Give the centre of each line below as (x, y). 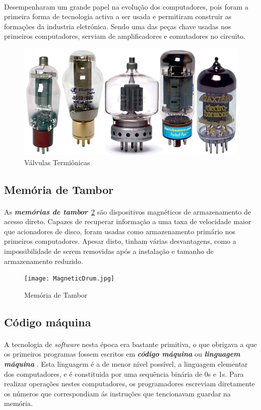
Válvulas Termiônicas (57, 162)
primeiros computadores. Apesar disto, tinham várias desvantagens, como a (120, 241)
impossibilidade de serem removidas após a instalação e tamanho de (109, 251)
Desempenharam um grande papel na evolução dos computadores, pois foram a (126, 6)
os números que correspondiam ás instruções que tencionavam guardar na (117, 393)
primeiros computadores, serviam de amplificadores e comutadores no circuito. (125, 36)
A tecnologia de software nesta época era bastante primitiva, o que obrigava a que (130, 344)
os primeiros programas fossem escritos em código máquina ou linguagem (122, 354)
